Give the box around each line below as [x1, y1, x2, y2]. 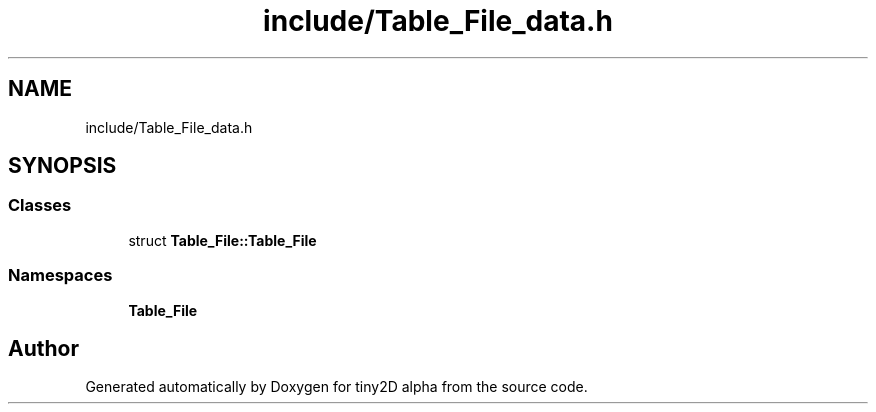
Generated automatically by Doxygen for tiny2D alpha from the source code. [85, 378, 588, 396]
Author [8, 335, 79, 361]
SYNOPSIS [8, 153, 117, 179]
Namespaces [8, 265, 113, 286]
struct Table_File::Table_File [128, 231, 317, 249]
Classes [8, 195, 72, 216]
